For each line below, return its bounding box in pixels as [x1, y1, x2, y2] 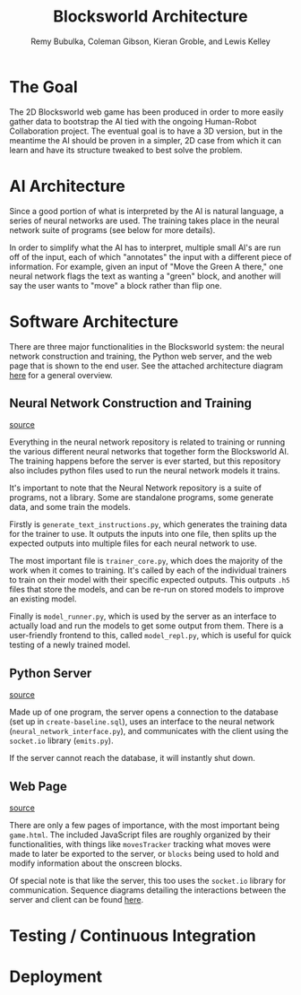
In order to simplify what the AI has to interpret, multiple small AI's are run [9, 242, 281, 253]
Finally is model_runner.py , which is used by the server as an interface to [9, 611, 277, 622]
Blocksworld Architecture [53, 6, 248, 27]
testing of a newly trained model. [9, 639, 131, 651]
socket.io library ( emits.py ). [9, 735, 114, 746]
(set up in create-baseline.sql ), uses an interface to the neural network [9, 716, 275, 727]
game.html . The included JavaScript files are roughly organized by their [9, 829, 271, 840]
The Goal [9, 76, 78, 97]
